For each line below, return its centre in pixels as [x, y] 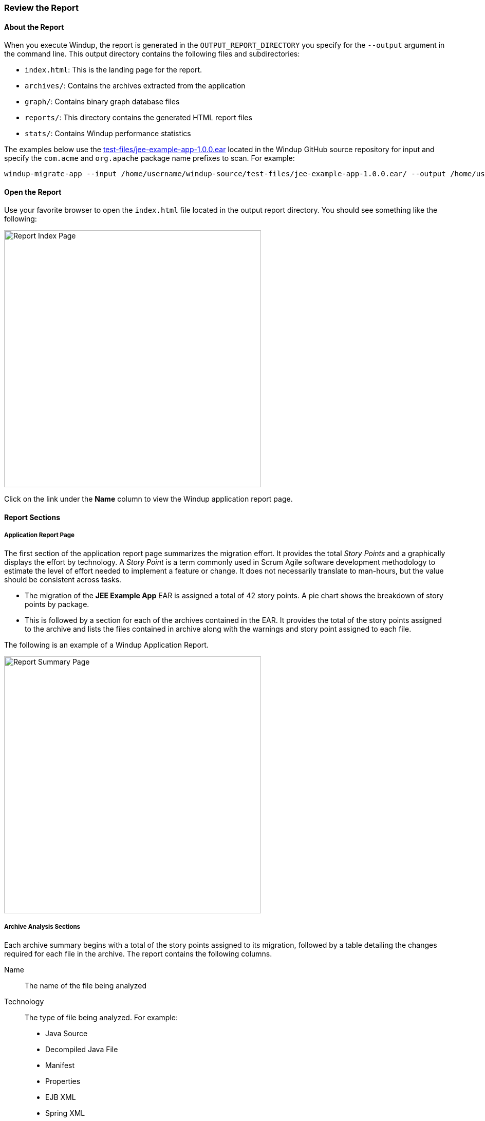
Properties [63, 1081]
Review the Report [41, 8]
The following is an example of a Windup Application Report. [106, 645]
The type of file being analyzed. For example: [101, 1017]
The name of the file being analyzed [86, 985]
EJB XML [61, 1097]
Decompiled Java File [82, 1049]
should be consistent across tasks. [63, 579]
